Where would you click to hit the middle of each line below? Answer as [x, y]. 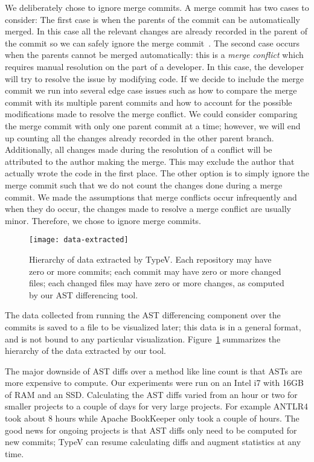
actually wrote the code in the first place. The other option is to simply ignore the [157, 173]
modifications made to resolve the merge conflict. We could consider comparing [151, 114]
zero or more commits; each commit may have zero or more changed [155, 271]
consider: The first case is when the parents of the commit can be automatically [152, 19]
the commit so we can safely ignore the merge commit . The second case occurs [152, 43]
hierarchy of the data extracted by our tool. [85, 351]
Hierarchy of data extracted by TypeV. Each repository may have [150, 259]
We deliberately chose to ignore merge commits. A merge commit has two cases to [157, 7]
